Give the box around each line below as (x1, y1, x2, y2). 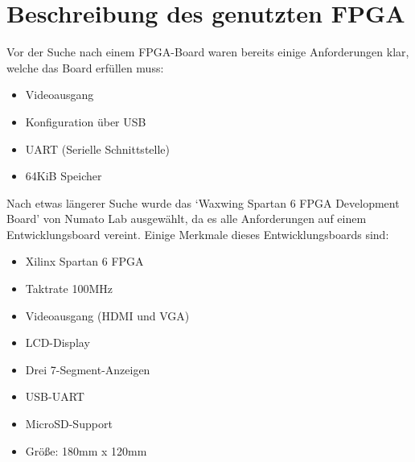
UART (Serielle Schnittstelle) (25, 140, 170, 157)
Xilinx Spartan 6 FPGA (25, 253, 144, 270)
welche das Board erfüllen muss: (6, 59, 164, 76)
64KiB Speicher (25, 167, 102, 184)
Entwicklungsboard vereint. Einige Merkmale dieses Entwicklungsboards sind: (6, 225, 389, 242)
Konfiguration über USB (25, 113, 146, 130)
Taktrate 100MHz (25, 280, 113, 297)
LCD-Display (25, 334, 90, 351)
